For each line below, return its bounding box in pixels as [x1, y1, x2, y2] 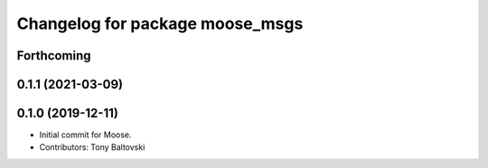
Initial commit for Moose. [39, 129, 132, 140]
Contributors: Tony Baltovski [39, 142, 145, 153]
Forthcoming [16, 48, 91, 63]
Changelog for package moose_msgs [16, 14, 304, 33]
